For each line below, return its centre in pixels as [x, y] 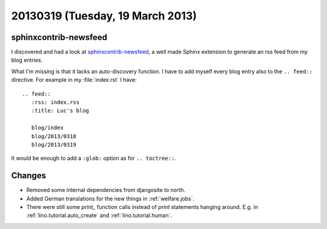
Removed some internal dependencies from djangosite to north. [106, 190]
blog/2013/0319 [54, 144]
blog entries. [27, 60]
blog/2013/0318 [54, 136]
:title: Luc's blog [60, 111]
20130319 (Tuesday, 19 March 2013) [104, 16]
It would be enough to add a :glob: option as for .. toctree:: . [94, 158]
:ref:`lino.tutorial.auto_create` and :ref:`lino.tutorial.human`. [99, 216]
